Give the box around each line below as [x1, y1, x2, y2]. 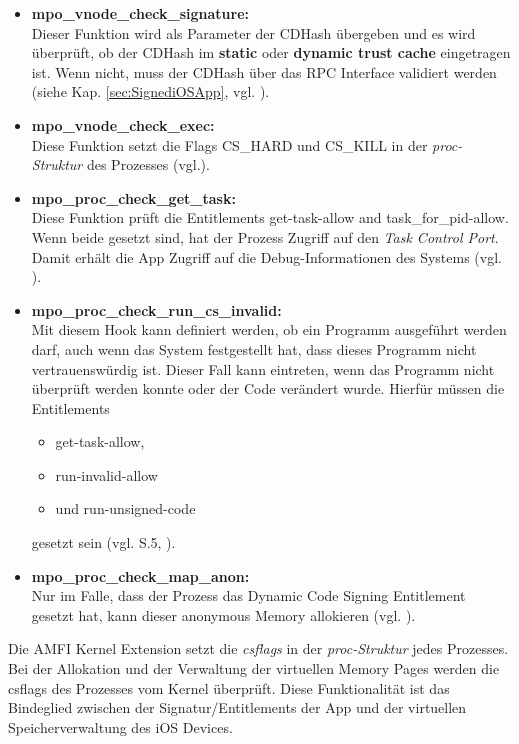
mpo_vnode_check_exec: [31, 114, 215, 135]
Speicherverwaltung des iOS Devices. [8, 716, 233, 737]
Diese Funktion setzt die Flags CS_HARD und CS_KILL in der [31, 134, 428, 155]
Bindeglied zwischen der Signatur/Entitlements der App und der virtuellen [8, 697, 467, 718]
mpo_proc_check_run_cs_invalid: [31, 299, 282, 320]
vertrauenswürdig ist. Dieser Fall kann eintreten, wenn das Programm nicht [31, 358, 495, 379]
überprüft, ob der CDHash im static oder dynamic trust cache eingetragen [31, 42, 511, 63]
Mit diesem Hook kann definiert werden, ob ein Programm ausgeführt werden [31, 319, 507, 340]
